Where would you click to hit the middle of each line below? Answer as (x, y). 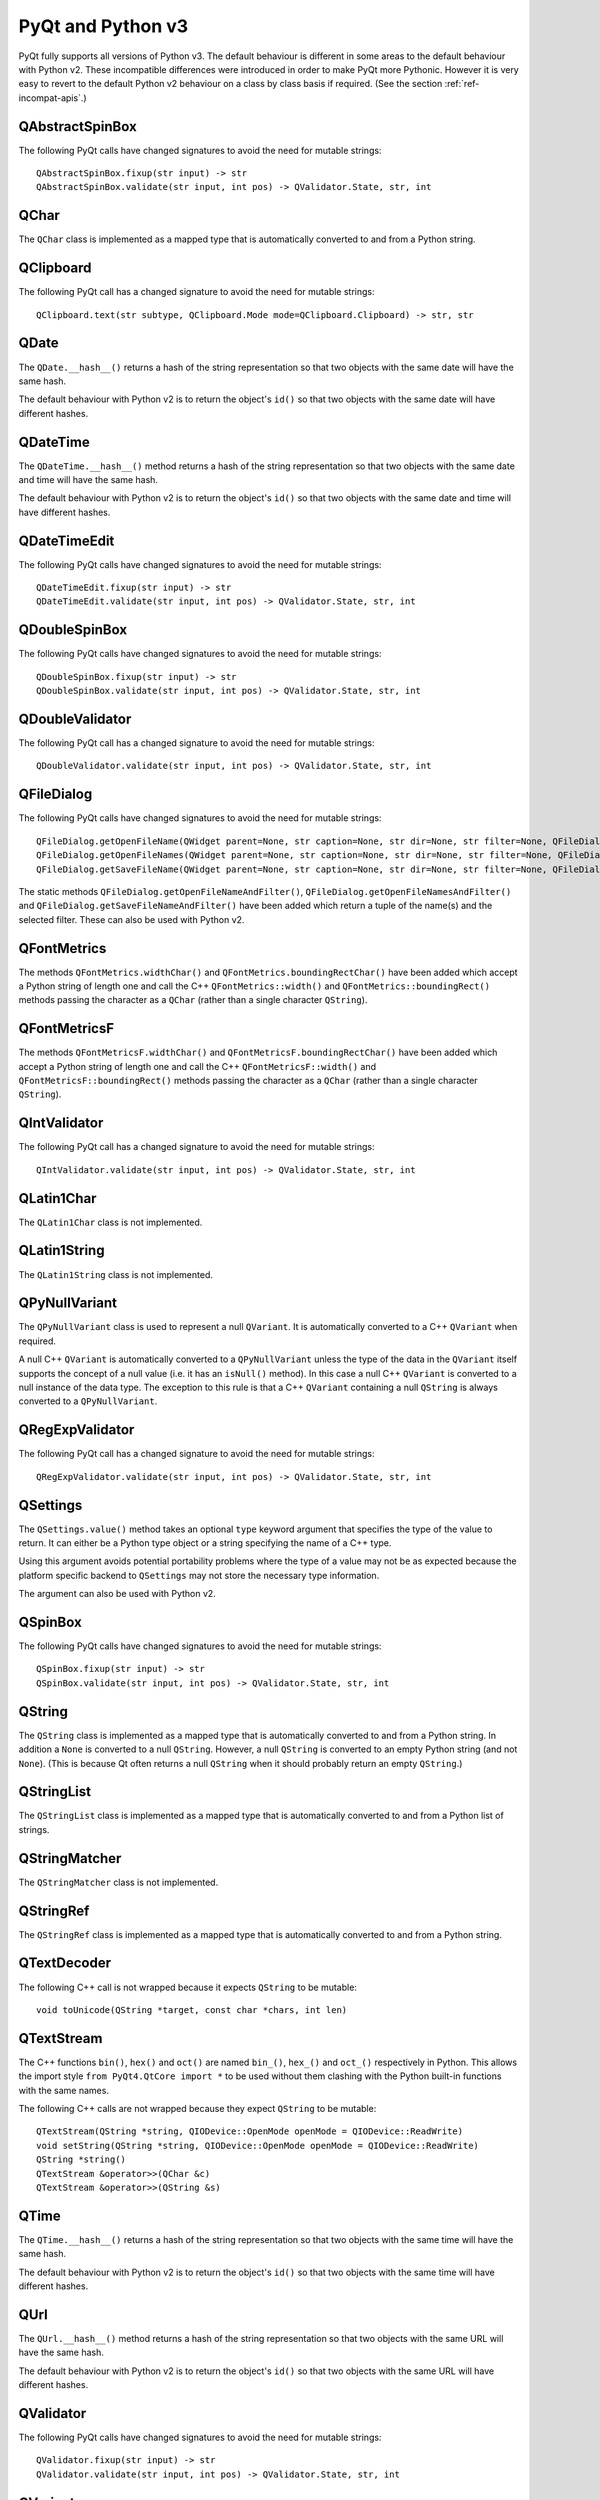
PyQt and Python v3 (103, 26)
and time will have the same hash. (88, 479)
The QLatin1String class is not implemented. (116, 1274)
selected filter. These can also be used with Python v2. (131, 919)
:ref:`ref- (462, 84)
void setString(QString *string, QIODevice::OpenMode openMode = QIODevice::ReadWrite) (258, 2145)
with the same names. (64, 2090)
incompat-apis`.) (52, 97)
